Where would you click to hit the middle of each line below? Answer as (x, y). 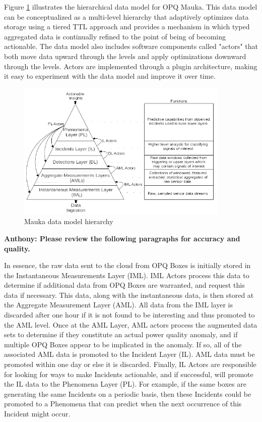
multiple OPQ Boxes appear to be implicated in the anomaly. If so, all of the (123, 344)
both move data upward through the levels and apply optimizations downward (125, 56)
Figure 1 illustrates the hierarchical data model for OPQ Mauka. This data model (131, 7)
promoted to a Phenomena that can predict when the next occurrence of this (123, 404)
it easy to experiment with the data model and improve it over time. (110, 76)
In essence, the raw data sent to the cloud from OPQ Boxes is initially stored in (127, 265)
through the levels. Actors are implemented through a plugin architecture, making (131, 66)
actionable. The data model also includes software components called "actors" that (131, 46)
